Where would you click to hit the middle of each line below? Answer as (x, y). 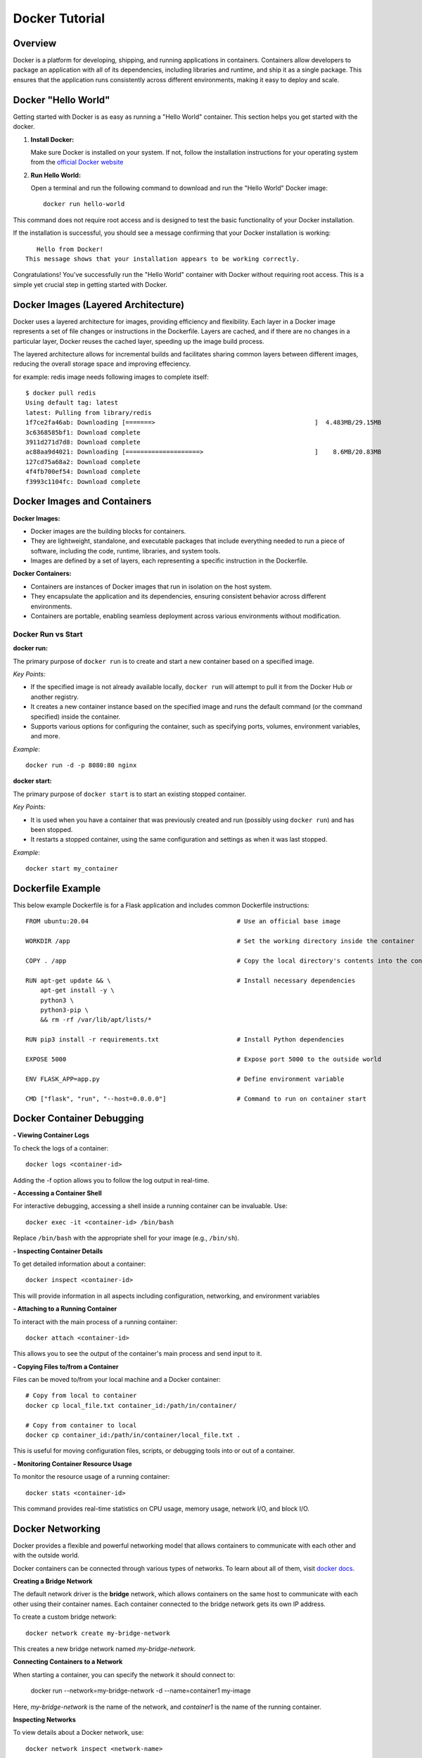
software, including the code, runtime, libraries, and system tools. (126, 551)
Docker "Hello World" (62, 100)
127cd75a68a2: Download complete (83, 462)
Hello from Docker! (70, 249)
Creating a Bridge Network (53, 1581)
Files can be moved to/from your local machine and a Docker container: (117, 1380)
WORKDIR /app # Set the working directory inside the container (220, 941)
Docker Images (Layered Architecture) (99, 305)
